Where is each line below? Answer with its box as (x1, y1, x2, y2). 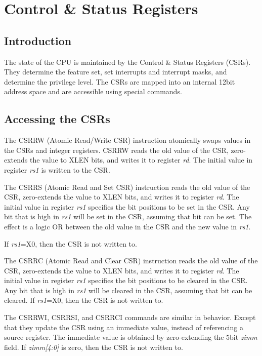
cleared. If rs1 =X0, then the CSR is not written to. (4, 295, 163, 305)
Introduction (4, 32, 72, 48)
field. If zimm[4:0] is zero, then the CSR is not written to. (4, 341, 183, 352)
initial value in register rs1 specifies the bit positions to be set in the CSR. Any (4, 201, 250, 212)
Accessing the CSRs (4, 111, 110, 127)
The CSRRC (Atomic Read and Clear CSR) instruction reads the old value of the (4, 255, 258, 266)
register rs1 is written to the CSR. (4, 164, 110, 175)
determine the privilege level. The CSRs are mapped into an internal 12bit (4, 76, 235, 87)
